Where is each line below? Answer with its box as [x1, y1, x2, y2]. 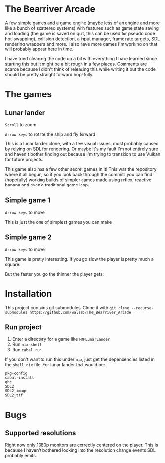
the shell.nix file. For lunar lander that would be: [5, 362, 105, 368]
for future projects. [5, 156, 43, 162]
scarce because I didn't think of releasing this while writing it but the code [5, 66, 156, 72]
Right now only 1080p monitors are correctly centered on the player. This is [5, 442, 158, 448]
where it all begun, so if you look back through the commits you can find [5, 171, 153, 177]
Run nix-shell [12, 341, 42, 347]
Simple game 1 [5, 196, 51, 205]
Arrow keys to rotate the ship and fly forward [5, 131, 95, 137]
